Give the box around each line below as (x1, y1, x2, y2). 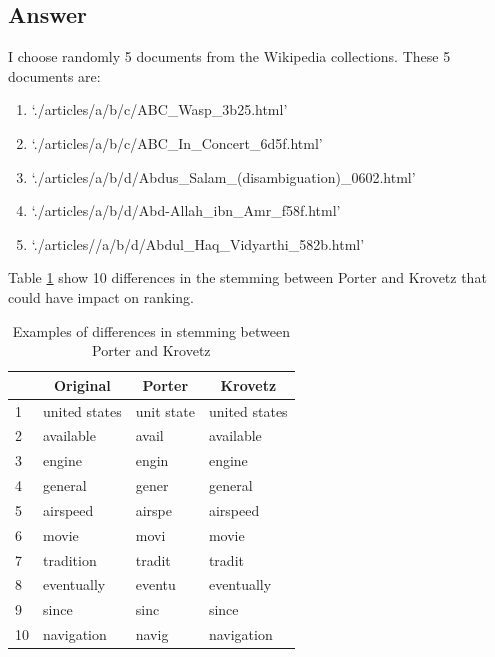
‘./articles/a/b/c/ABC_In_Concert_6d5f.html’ (31, 132, 323, 153)
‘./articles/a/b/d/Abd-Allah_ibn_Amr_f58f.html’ (31, 200, 341, 221)
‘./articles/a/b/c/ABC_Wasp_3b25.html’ (31, 99, 288, 120)
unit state (135, 400, 195, 421)
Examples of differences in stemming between (12, 320, 290, 341)
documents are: (8, 65, 101, 86)
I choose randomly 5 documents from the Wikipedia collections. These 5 (8, 46, 451, 67)
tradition (43, 549, 97, 570)
